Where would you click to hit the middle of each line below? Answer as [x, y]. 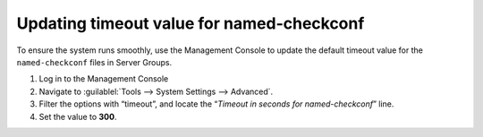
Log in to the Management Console [104, 79]
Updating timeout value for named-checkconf [191, 23]
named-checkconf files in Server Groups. [94, 62]
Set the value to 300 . [78, 116]
